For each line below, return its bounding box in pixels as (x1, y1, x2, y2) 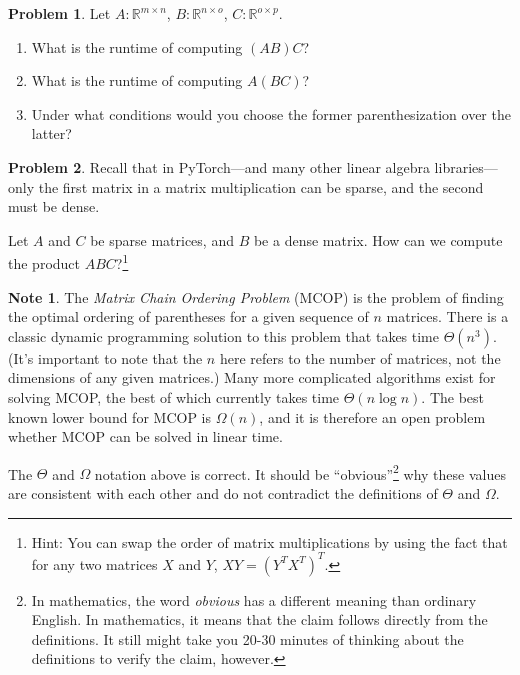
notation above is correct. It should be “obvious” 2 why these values (94, 460, 506, 484)
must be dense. (8, 196, 100, 217)
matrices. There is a (386, 306, 509, 327)
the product (8, 253, 81, 273)
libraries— (434, 156, 498, 177)
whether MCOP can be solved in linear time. (8, 426, 283, 447)
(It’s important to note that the (8, 347, 203, 368)
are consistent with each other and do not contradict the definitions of (8, 483, 438, 503)
